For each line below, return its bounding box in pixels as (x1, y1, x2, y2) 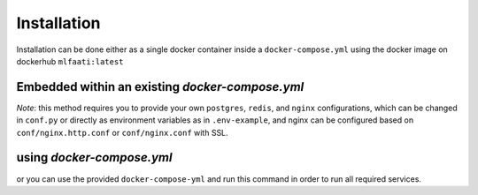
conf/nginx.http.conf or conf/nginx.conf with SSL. (16, 127, 229, 138)
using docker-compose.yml (16, 150, 173, 165)
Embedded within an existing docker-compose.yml (16, 79, 305, 94)
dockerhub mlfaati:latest (16, 56, 124, 66)
